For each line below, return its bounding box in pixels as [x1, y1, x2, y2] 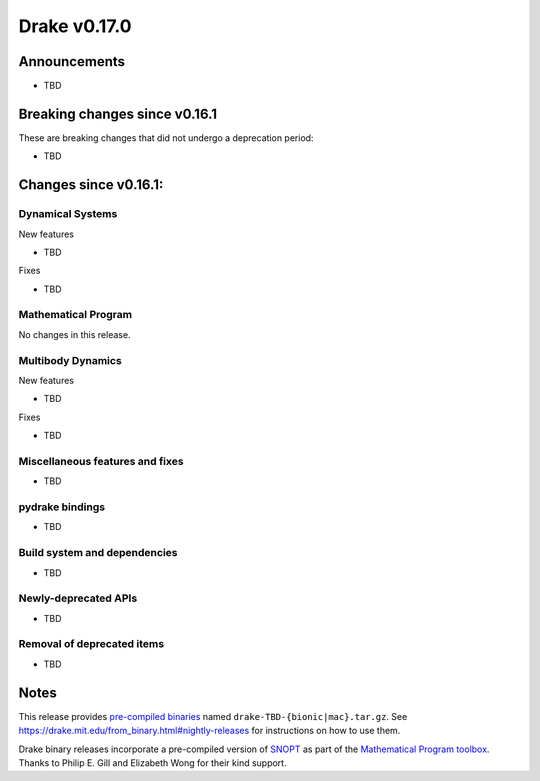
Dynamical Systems [18, 207, 118, 221]
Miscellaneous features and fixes [18, 454, 184, 468]
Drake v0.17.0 [18, 15, 132, 37]
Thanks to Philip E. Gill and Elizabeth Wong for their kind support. [18, 756, 287, 769]
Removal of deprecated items [18, 637, 165, 651]
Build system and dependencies [18, 546, 178, 560]
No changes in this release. [18, 328, 131, 340]
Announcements [18, 53, 125, 70]
